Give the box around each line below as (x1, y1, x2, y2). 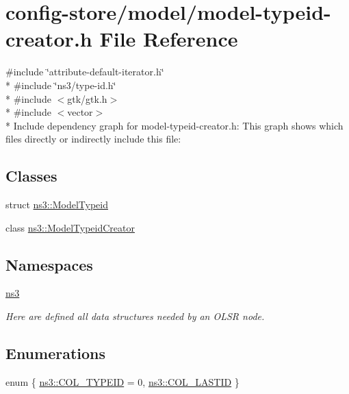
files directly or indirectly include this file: (5, 132, 181, 146)
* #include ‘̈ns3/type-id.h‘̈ (5, 77, 116, 92)
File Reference (99, 25, 238, 53)
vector (67, 105, 93, 119)
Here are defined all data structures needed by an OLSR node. (5, 309, 265, 323)
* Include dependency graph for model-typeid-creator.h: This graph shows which (5, 118, 344, 132)
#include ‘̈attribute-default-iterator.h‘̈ (5, 64, 164, 79)
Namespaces (5, 254, 93, 275)
